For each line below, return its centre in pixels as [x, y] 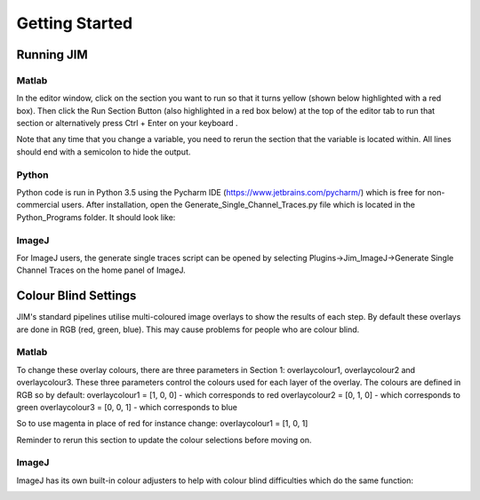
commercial [38, 205]
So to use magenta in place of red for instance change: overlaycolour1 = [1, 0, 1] [162, 424]
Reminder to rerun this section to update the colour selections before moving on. [164, 440]
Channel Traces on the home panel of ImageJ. [101, 270]
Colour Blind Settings [76, 296]
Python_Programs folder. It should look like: [96, 217]
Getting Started [75, 23]
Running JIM [52, 55]
